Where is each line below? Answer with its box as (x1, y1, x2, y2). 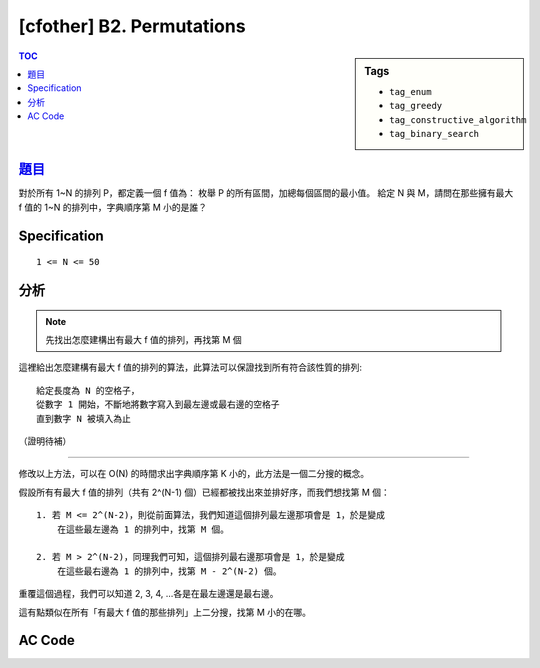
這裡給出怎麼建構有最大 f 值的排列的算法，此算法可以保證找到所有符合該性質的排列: (18, 361, 363, 374)
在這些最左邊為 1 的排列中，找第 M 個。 (56, 523, 230, 535)
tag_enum (389, 86, 432, 97)
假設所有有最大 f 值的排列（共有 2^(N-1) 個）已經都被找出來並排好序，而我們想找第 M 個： (18, 486, 390, 498)
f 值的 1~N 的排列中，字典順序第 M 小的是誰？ (18, 201, 208, 213)
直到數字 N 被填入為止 (36, 413, 132, 424)
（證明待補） (18, 435, 72, 447)
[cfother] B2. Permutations (18, 15, 246, 37)
